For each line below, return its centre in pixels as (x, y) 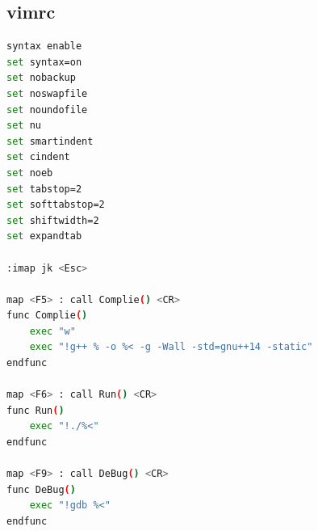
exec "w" (52, 331)
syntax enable (44, 46)
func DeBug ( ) (41, 489)
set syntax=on (44, 62)
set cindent (38, 157)
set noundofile (47, 110)
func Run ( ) (36, 410)
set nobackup (41, 78)
